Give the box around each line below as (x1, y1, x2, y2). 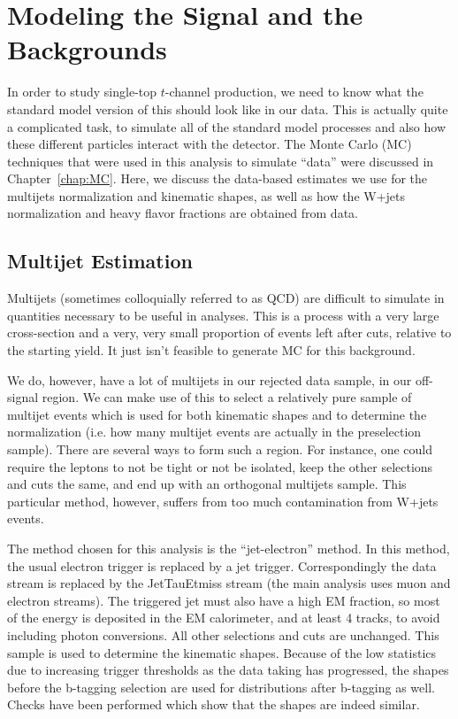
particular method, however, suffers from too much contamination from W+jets (7, 491, 439, 510)
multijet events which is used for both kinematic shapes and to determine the (7, 405, 427, 423)
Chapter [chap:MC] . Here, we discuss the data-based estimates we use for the (7, 169, 428, 188)
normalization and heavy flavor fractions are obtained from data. (7, 204, 358, 222)
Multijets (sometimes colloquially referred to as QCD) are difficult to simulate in (7, 289, 445, 307)
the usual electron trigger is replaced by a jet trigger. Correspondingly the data (7, 556, 437, 575)
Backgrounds (7, 31, 167, 67)
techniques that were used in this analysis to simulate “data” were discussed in (7, 151, 434, 170)
